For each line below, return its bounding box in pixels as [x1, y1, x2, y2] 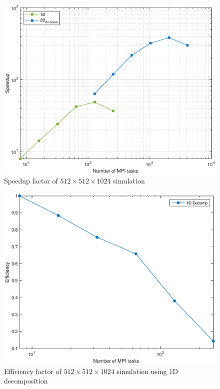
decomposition [4, 375, 48, 386]
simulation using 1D [116, 365, 178, 376]
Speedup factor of [4, 175, 58, 186]
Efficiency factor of [4, 365, 61, 376]
